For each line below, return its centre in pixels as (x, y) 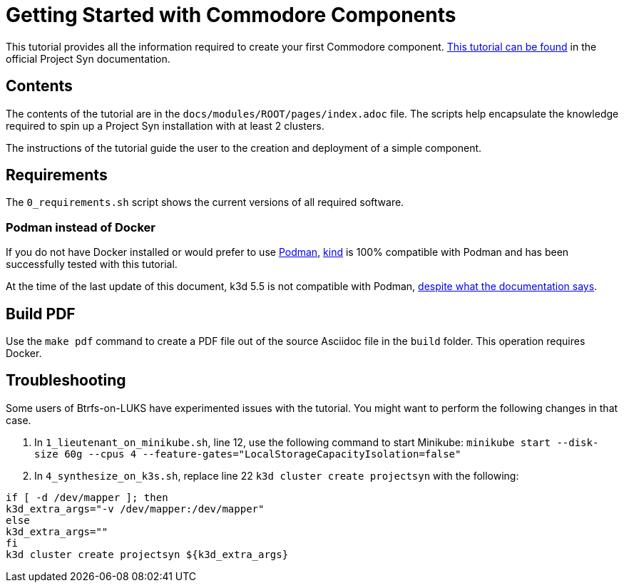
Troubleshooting (66, 381)
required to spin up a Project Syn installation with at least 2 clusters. (165, 125)
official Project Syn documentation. (88, 58)
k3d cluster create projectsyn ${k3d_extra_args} (147, 554)
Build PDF (41, 314)
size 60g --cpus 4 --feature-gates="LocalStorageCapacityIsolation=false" (248, 454)
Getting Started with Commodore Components (231, 15)
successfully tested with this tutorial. (92, 264)
